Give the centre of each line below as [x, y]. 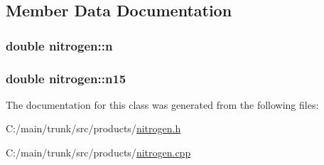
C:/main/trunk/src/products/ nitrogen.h [93, 128]
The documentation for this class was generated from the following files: [162, 104]
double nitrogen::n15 [66, 78]
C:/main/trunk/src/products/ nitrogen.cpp [98, 153]
